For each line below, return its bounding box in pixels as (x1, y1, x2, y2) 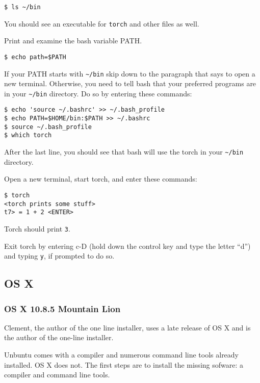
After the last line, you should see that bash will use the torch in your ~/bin (4, 146, 244, 157)
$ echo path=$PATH (4, 53, 66, 61)
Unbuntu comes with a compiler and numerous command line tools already (4, 349, 239, 360)
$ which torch (4, 132, 52, 139)
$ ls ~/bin (4, 4, 41, 11)
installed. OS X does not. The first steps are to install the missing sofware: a (4, 359, 243, 370)
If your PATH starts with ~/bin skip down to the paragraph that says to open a (4, 68, 255, 79)
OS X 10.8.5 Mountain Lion (4, 302, 121, 315)
